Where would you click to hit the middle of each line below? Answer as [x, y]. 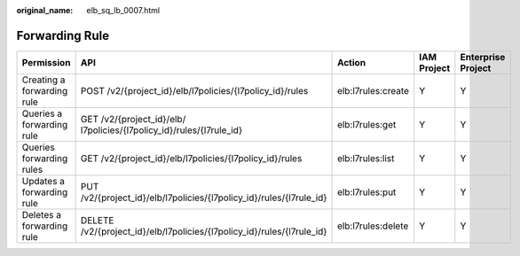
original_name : [45, 10]
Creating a [43, 80]
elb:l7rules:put [367, 192]
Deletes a [42, 214]
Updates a [43, 181]
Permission [46, 62]
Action [352, 62]
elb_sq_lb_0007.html [123, 10]
